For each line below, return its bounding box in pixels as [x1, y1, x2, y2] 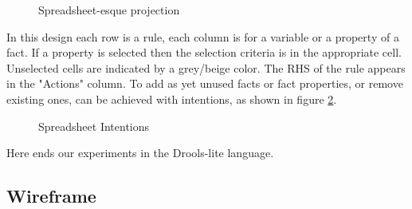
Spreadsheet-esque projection [38, 2, 180, 18]
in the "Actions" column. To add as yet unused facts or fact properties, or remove [6, 75, 403, 92]
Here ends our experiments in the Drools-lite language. [6, 144, 274, 161]
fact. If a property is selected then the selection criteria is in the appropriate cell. [6, 44, 402, 61]
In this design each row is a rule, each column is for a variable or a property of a [6, 28, 399, 45]
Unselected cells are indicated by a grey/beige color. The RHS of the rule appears [6, 59, 406, 76]
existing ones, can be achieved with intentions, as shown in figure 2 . [6, 90, 337, 107]
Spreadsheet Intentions [38, 117, 150, 134]
